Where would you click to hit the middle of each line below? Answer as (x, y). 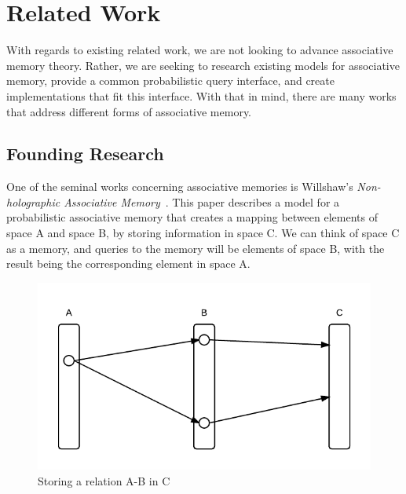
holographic (33, 201)
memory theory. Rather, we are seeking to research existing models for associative (203, 65)
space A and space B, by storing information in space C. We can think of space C (203, 233)
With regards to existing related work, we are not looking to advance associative (200, 50)
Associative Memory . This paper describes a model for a (202, 201)
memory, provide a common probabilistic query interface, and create (170, 81)
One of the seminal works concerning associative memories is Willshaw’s (180, 187)
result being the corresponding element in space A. (128, 263)
